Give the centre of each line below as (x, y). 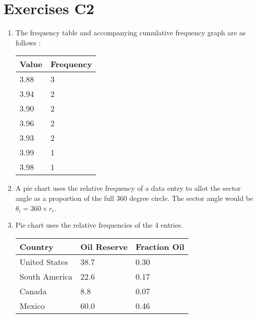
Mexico (32, 305)
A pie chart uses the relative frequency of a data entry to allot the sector (128, 188)
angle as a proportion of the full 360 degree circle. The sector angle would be (134, 198)
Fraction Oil (160, 246)
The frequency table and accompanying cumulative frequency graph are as (131, 33)
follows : (28, 42)
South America (46, 276)
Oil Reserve (104, 246)
